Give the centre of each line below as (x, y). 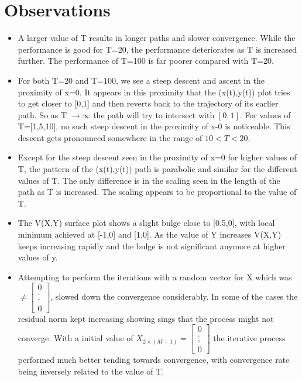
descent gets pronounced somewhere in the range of (110, 137)
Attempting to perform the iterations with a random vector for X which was (155, 277)
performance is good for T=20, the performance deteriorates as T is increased (157, 49)
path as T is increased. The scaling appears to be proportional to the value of (157, 192)
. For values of (265, 114)
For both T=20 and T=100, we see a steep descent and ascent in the (141, 80)
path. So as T (42, 114)
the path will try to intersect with (154, 114)
